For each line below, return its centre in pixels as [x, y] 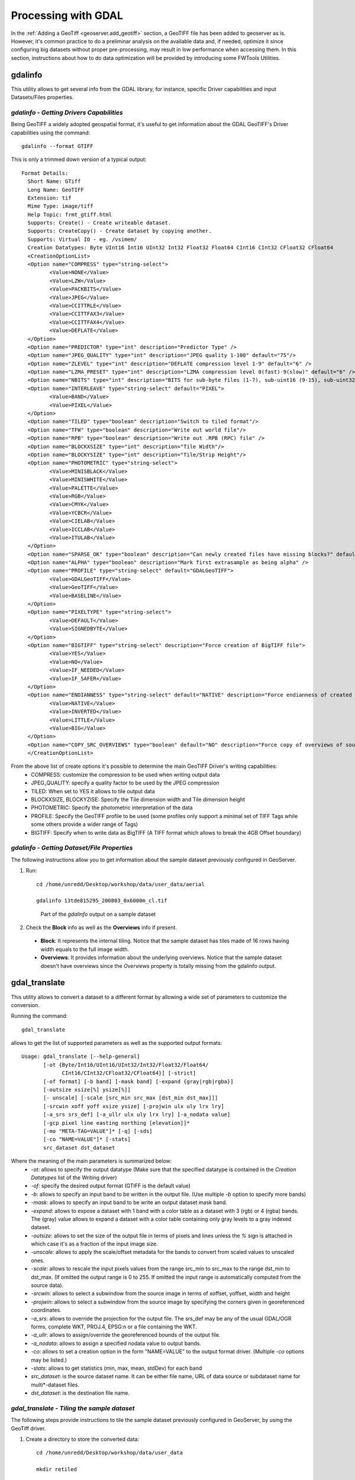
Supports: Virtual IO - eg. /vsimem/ [82, 239]
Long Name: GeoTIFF [56, 190]
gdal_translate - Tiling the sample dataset [73, 1408]
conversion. [25, 1005]
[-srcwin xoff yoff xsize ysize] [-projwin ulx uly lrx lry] [134, 1106]
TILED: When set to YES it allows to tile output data [93, 791]
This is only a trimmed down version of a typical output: [79, 159]
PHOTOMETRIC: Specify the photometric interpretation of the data [112, 807]
